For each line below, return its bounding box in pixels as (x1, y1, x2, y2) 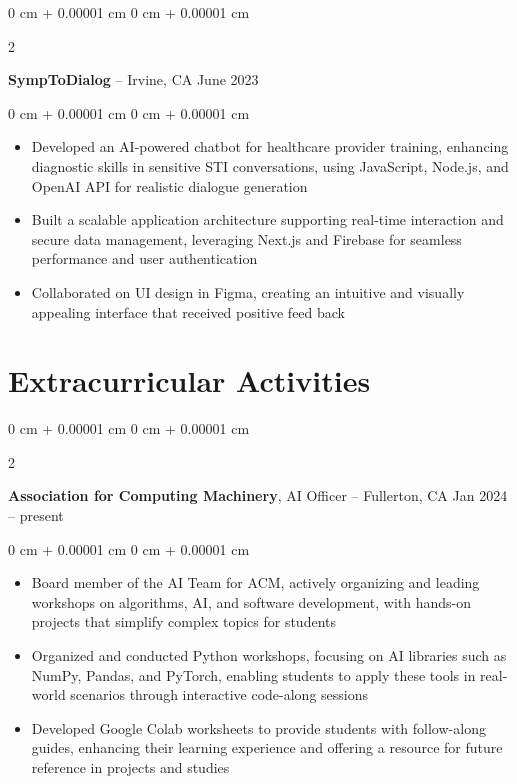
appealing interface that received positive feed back (31, 301, 346, 322)
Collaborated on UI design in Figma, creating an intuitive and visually (31, 281, 465, 302)
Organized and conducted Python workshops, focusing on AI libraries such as (31, 645, 507, 665)
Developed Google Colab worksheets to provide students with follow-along (31, 717, 486, 738)
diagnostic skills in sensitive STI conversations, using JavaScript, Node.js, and (31, 155, 509, 176)
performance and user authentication (31, 248, 258, 269)
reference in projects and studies (31, 756, 230, 777)
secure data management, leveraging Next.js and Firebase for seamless (31, 228, 462, 249)
